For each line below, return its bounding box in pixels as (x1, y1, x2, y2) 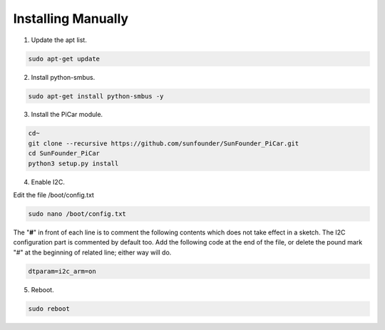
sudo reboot (28, 304, 71, 313)
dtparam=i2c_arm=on (28, 267, 96, 275)
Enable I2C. (31, 177, 66, 186)
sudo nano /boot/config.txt (28, 210, 126, 217)
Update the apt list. (31, 36, 87, 44)
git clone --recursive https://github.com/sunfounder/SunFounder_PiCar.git (28, 139, 299, 148)
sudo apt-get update (28, 54, 100, 63)
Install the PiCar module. (31, 110, 103, 119)
